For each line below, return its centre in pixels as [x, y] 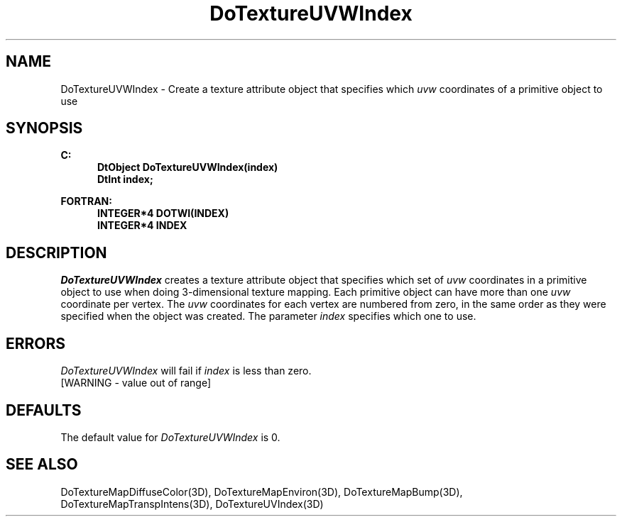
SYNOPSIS [44, 128]
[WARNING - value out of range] [136, 383]
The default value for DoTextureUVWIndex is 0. [170, 437]
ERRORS [36, 343]
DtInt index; [125, 179]
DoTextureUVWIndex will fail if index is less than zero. [186, 371]
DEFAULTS [44, 410]
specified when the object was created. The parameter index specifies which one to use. [268, 316]
